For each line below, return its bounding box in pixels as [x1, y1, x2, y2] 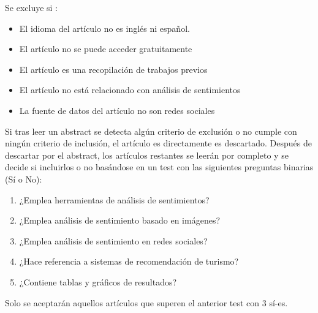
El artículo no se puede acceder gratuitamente [19, 42, 192, 55]
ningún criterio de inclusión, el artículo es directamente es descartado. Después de [5, 137, 312, 149]
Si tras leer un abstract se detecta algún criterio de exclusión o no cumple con [5, 124, 297, 137]
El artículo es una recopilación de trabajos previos [19, 62, 208, 75]
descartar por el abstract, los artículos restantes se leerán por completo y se [5, 148, 289, 161]
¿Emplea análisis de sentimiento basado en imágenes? [19, 214, 221, 227]
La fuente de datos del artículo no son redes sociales [19, 104, 215, 116]
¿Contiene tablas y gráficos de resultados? [19, 275, 177, 288]
